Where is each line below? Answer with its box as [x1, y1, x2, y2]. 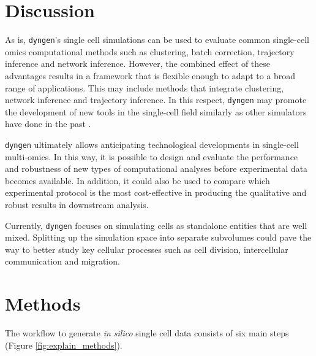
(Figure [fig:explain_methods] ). [5, 338, 122, 351]
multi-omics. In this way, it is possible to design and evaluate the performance [5, 150, 298, 163]
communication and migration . [5, 255, 120, 268]
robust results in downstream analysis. [5, 198, 149, 211]
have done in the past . [5, 117, 91, 130]
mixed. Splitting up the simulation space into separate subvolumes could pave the [5, 231, 312, 244]
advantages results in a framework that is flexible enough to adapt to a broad [5, 69, 296, 82]
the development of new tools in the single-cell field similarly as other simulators [5, 105, 307, 118]
